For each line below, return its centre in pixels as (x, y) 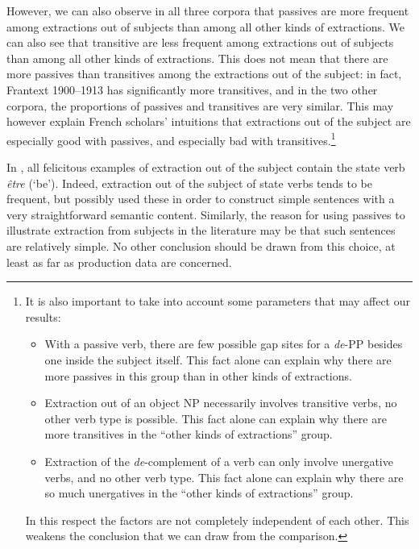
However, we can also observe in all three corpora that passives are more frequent (208, 10)
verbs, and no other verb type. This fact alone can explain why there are (224, 477)
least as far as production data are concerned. (119, 262)
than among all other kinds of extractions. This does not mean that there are (197, 58)
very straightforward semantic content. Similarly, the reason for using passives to (206, 214)
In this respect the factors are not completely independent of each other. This (217, 520)
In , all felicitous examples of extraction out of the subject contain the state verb (206, 167)
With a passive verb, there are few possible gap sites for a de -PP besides (224, 344)
